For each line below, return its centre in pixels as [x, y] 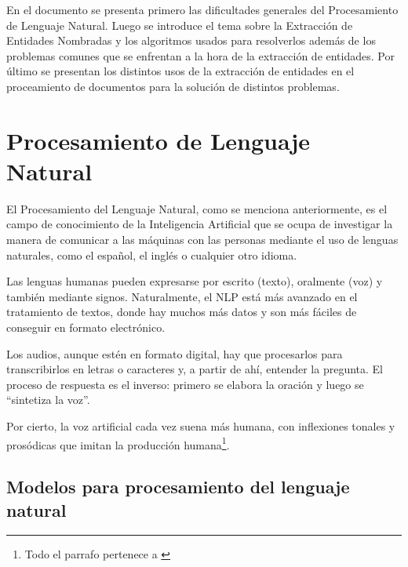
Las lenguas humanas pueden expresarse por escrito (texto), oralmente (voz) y [195, 281]
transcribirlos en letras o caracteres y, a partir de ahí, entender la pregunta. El [195, 369]
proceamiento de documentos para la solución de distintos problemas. [173, 86]
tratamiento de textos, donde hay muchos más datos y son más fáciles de [182, 312]
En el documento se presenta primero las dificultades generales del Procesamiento [202, 9]
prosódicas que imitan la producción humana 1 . [118, 443]
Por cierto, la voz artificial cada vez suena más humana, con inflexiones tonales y [201, 426]
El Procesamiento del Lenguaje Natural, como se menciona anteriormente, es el [197, 208]
